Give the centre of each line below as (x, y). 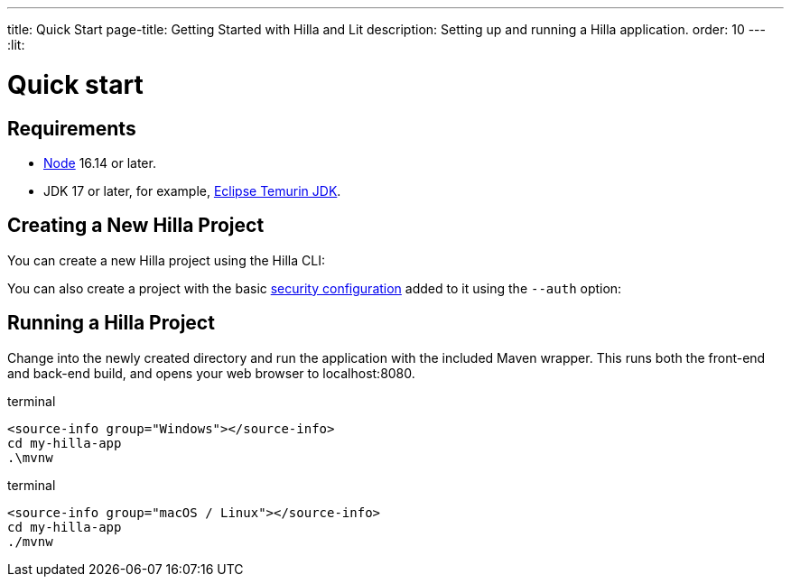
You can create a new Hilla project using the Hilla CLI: (166, 260)
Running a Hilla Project (111, 323)
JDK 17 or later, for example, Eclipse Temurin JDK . (192, 190)
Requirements (72, 128)
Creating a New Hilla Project (136, 226)
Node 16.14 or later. (100, 162)
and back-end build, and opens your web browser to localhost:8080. (211, 373)
